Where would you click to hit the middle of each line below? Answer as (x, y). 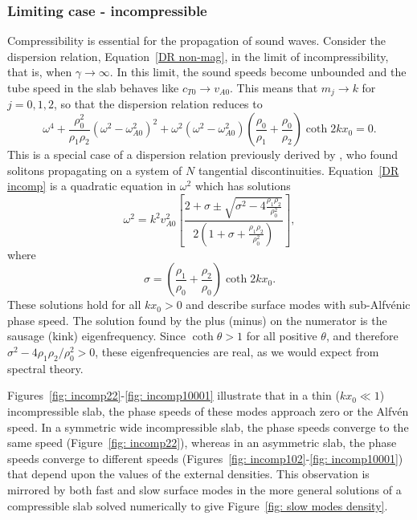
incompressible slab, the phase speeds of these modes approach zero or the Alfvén (208, 411)
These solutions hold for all (74, 305)
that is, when (40, 72)
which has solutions (243, 186)
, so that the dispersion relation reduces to (158, 104)
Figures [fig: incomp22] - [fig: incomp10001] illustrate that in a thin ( (174, 395)
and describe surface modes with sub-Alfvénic (298, 305)
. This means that (274, 87)
